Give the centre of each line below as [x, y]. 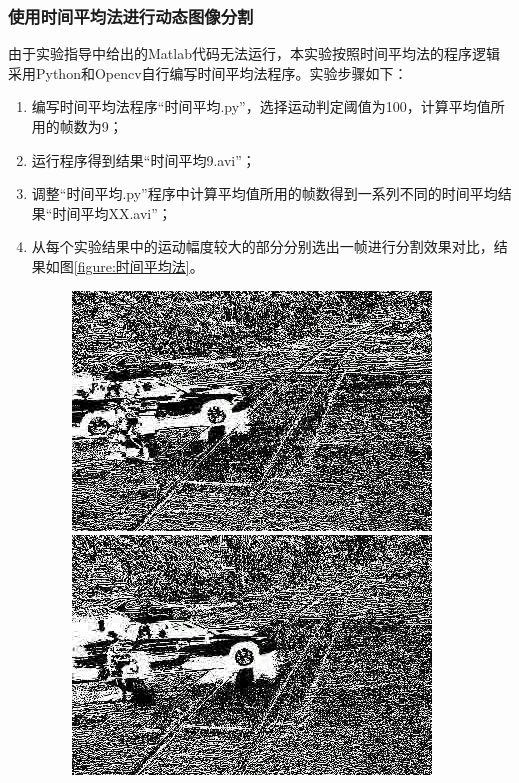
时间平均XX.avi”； [112, 212]
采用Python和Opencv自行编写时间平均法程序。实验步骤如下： [208, 72]
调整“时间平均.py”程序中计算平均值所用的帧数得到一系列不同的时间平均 [264, 193]
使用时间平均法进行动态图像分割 [131, 15]
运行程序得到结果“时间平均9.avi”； [143, 159]
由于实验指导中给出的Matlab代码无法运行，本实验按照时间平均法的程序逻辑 [254, 53]
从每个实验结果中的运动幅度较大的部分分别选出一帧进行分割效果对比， [262, 246]
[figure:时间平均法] [131, 265]
